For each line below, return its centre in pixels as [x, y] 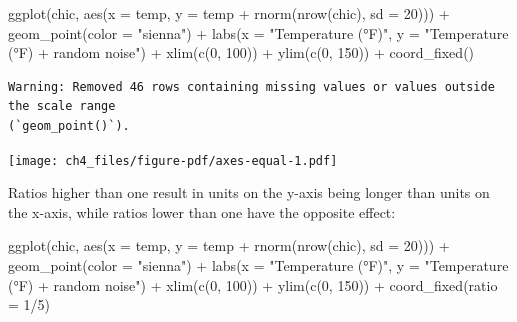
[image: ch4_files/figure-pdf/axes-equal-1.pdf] [173, 160]
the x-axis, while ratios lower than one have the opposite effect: [202, 211]
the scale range [62, 106]
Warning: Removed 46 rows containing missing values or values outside [251, 86]
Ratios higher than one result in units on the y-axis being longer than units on [249, 192]
